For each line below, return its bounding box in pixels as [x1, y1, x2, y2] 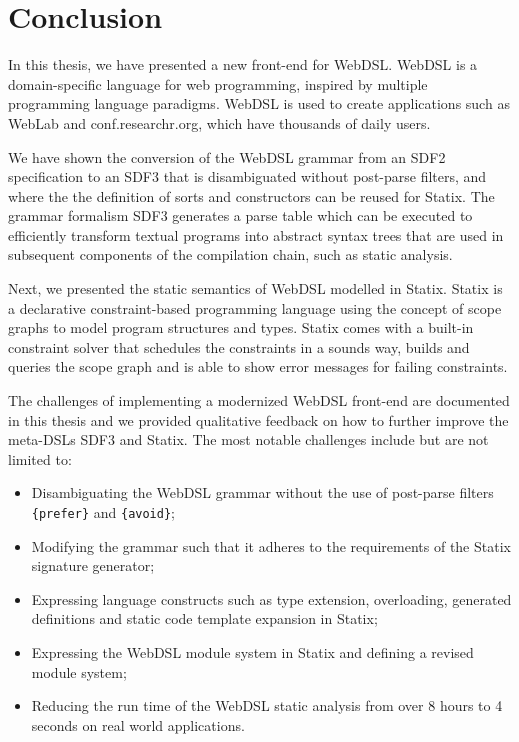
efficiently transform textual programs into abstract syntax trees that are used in [8, 224, 504, 245]
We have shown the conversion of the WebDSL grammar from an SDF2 [8, 146, 446, 167]
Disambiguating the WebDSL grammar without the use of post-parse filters [31, 482, 494, 503]
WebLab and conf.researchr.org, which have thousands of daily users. [8, 112, 431, 133]
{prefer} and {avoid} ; [31, 502, 176, 522]
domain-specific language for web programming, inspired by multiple [8, 73, 428, 94]
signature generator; [31, 555, 155, 576]
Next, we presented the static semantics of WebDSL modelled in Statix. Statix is [8, 278, 503, 299]
